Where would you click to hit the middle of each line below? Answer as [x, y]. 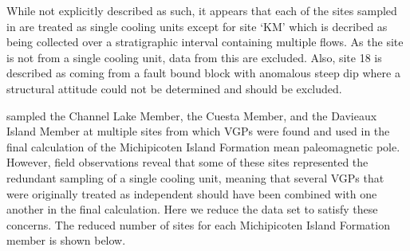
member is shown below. [66, 240]
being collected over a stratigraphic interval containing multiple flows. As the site [205, 42]
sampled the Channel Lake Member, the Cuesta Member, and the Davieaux [192, 115]
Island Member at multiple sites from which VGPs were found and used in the [198, 131]
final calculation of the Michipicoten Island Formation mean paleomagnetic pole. [203, 146]
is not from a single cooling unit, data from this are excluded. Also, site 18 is [194, 57]
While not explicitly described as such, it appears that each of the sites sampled [202, 10]
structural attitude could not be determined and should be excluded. [174, 88]
